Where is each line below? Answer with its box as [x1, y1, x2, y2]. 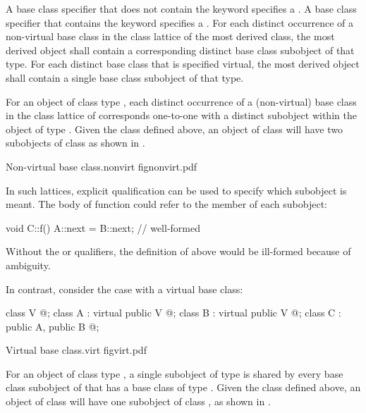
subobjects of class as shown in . [6, 135, 145, 150]
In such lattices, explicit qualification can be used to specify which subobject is [6, 183, 347, 197]
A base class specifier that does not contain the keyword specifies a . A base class [6, 1, 357, 16]
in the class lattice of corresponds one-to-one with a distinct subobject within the [6, 108, 357, 123]
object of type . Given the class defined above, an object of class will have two [6, 121, 343, 136]
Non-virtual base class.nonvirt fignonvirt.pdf [6, 159, 197, 173]
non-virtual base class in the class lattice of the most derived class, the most [6, 29, 335, 44]
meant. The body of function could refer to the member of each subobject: [6, 197, 327, 211]
